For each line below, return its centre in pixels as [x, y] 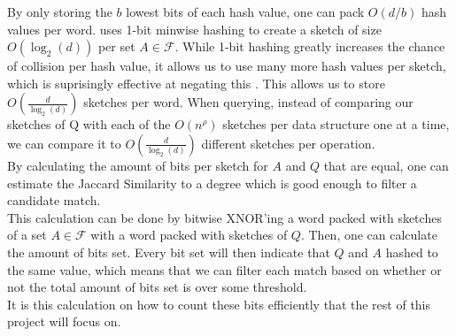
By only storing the [60, 11]
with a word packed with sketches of [189, 235]
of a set [27, 235]
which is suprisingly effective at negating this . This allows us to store [196, 83]
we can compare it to [64, 143]
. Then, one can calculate [369, 235]
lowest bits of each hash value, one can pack [245, 11]
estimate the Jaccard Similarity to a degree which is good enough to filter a [212, 183]
